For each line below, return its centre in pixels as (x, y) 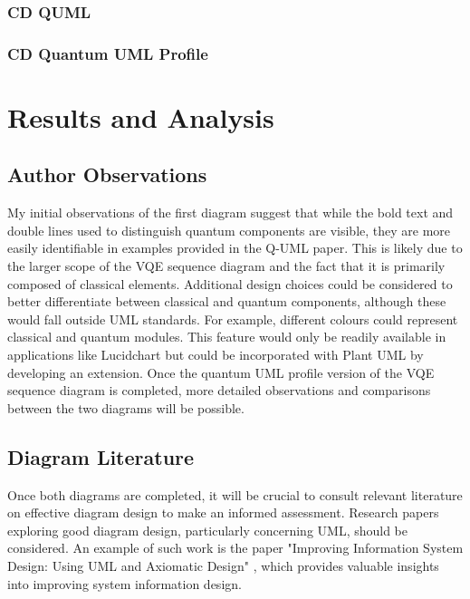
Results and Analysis (141, 116)
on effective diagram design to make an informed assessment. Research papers (223, 512)
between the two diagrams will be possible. (126, 407)
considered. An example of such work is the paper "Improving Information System (235, 548)
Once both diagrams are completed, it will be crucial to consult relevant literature (235, 494)
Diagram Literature (101, 456)
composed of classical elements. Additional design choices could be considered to (230, 283)
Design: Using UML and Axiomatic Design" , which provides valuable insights (223, 565)
